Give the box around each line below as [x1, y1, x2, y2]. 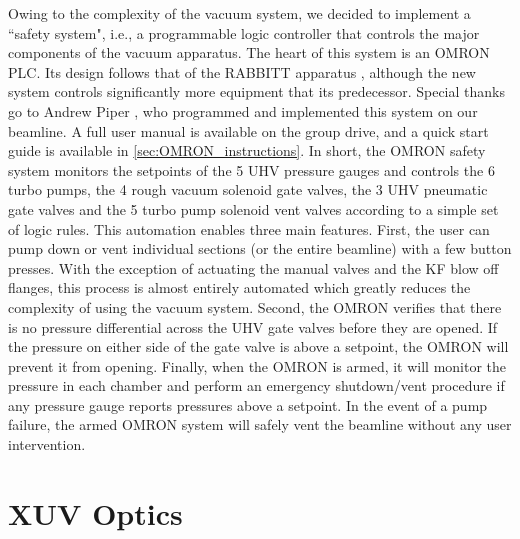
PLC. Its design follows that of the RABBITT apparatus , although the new [8, 61, 476, 82]
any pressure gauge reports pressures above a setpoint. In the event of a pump [8, 394, 488, 415]
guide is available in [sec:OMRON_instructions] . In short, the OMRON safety [8, 140, 486, 161]
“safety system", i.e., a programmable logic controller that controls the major [8, 22, 480, 43]
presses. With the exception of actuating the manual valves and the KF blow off [8, 257, 499, 278]
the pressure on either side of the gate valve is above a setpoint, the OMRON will [8, 336, 509, 357]
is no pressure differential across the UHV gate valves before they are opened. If [8, 316, 498, 337]
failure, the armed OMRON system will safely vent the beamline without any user [8, 414, 512, 435]
